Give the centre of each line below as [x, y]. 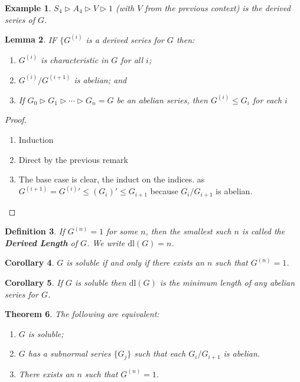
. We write [106, 242]
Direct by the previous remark [73, 159]
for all [132, 59]
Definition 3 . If [35, 231]
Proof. [16, 120]
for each [267, 99]
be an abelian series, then [162, 99]
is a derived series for [125, 39]
